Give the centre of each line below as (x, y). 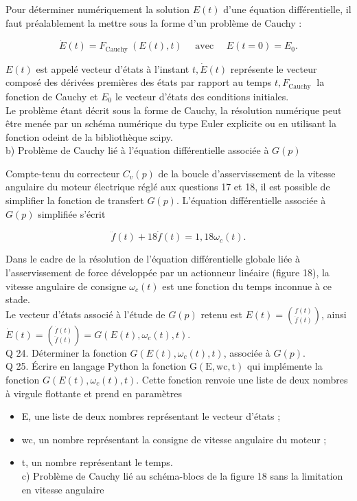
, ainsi (334, 314)
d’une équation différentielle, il (287, 9)
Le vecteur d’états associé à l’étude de (85, 314)
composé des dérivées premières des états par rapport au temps (139, 82)
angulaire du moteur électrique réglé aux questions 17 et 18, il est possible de (168, 187)
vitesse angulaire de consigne (66, 286)
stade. (18, 299)
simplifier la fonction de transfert (75, 200)
